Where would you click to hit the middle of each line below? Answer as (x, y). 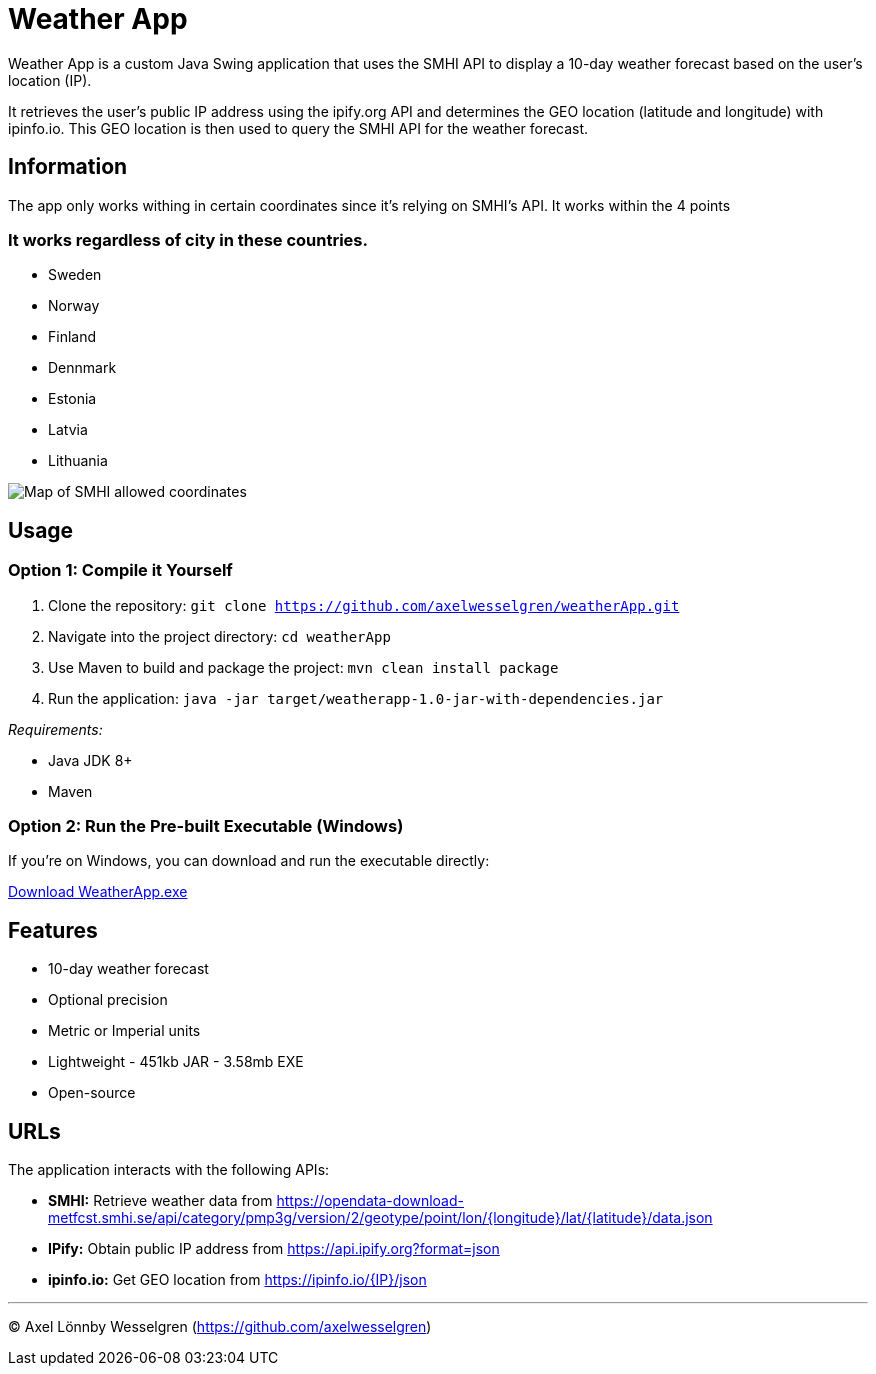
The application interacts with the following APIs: (169, 1169)
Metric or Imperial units (124, 1031)
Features (53, 930)
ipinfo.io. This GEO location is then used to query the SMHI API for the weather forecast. (298, 128)
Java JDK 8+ (90, 760)
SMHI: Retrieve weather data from (160, 1200)
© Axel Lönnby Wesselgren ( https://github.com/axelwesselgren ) (220, 1326)
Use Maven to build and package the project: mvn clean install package (303, 667)
